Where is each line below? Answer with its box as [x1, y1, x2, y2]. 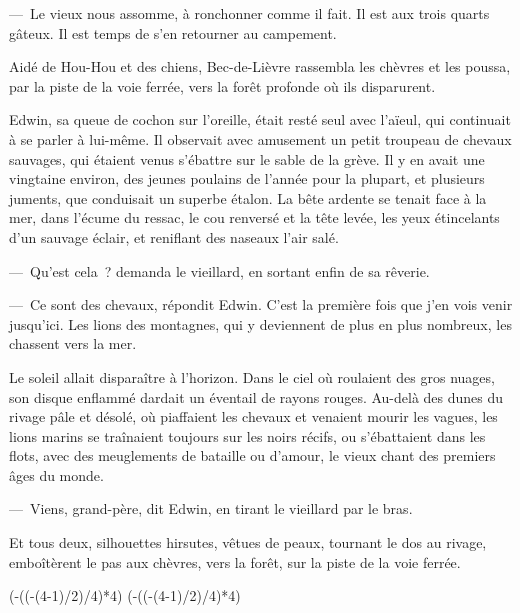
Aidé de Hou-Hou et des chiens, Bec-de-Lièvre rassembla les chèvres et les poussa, [9, 56, 511, 77]
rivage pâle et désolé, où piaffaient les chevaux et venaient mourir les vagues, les [9, 406, 498, 427]
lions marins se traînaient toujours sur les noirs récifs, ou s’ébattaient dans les [9, 425, 486, 446]
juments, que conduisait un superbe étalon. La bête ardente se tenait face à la [9, 187, 487, 208]
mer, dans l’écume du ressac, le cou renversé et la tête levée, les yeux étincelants [9, 207, 500, 228]
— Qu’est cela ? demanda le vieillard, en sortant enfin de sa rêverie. [9, 260, 430, 281]
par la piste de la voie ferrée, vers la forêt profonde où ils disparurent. [9, 75, 436, 96]
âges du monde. [9, 464, 104, 485]
